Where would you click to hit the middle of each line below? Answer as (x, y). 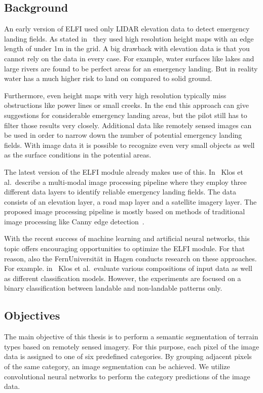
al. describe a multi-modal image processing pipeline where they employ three (125, 182)
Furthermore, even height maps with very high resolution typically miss (115, 95)
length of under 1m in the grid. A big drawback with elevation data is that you (127, 48)
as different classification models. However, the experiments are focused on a (123, 278)
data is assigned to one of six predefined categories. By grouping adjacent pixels (128, 356)
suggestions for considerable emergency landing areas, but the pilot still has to (126, 115)
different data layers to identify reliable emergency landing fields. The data (120, 192)
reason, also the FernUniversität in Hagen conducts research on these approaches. (130, 258)
